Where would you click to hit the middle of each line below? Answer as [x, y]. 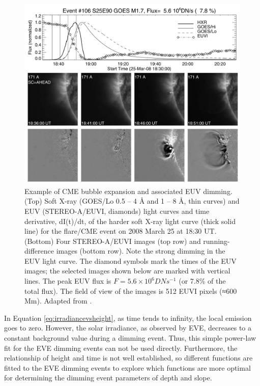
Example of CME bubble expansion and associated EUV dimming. [128, 191]
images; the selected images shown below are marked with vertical [127, 271]
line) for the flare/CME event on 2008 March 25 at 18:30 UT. [121, 231]
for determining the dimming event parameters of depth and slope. [108, 378]
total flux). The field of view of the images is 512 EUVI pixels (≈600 [131, 291]
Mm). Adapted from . [58, 301]
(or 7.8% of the [202, 281]
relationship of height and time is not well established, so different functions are [128, 358]
